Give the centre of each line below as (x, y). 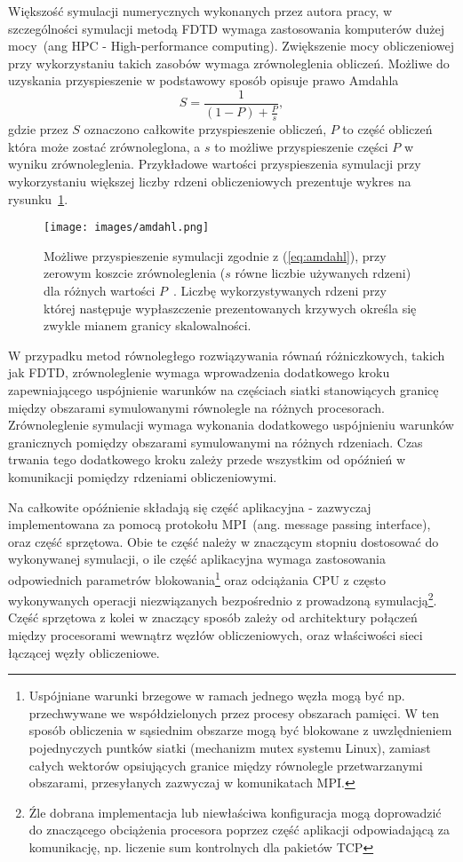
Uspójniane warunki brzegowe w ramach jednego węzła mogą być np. (217, 696)
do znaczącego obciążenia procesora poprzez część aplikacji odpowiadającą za (239, 830)
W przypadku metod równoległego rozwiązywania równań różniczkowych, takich (227, 355)
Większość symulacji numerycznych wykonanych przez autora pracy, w (200, 11)
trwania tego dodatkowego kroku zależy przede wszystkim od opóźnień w (207, 459)
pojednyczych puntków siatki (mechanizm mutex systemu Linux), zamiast (230, 747)
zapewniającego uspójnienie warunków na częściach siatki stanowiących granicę (224, 390)
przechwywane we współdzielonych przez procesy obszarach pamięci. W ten (234, 712)
